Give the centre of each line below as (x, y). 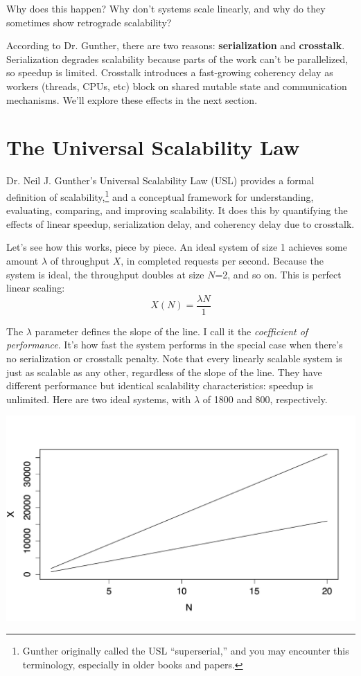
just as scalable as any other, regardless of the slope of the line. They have (164, 372)
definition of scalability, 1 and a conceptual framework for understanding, (160, 195)
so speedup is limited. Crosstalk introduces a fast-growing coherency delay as (170, 72)
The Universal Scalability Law (153, 147)
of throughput (80, 260)
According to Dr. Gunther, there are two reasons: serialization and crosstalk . (176, 45)
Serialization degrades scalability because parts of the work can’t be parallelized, (177, 59)
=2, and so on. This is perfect (278, 274)
